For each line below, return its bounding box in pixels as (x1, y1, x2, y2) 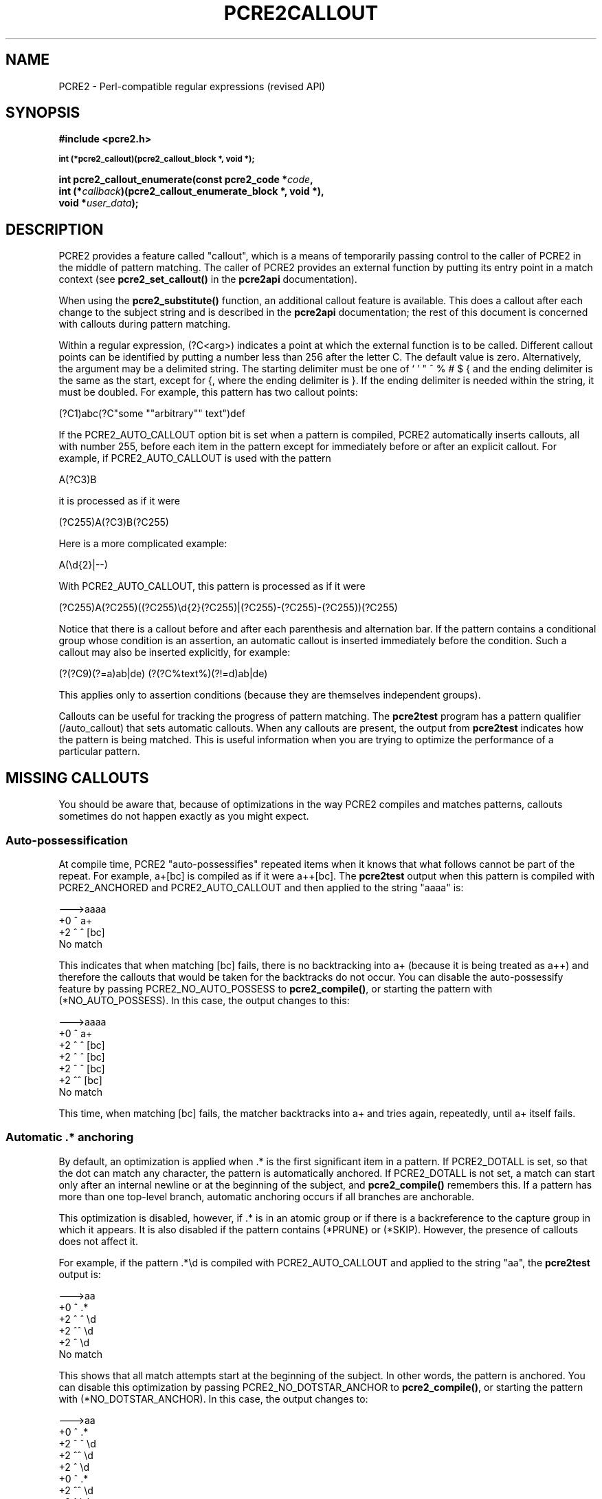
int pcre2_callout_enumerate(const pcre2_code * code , (58, 173, 313, 186)
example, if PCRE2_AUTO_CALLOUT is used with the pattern (58, 452, 331, 465)
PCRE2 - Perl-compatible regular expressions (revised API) (58, 80, 326, 92)
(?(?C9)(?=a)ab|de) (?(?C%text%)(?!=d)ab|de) (58, 668, 268, 680)
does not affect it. (58, 1235, 138, 1247)
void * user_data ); (58, 197, 139, 209)
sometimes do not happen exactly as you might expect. (58, 810, 309, 822)
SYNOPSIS (5, 104, 80, 122)
